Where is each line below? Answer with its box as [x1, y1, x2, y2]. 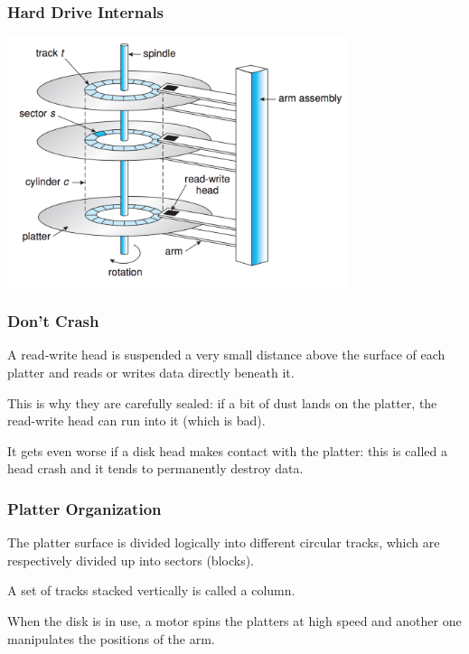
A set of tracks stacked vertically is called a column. [7, 581, 295, 600]
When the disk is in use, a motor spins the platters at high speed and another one [7, 611, 462, 630]
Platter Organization [7, 497, 162, 519]
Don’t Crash [7, 310, 99, 332]
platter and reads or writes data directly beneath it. [7, 363, 295, 381]
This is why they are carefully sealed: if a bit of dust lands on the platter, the [7, 393, 437, 412]
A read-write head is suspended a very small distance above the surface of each [7, 345, 446, 364]
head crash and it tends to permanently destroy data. [7, 459, 304, 478]
